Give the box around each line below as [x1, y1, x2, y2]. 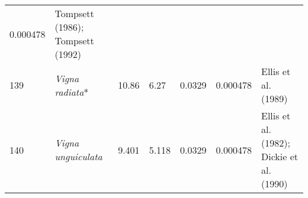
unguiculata [54, 150, 102, 163]
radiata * [54, 85, 89, 99]
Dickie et [261, 150, 298, 163]
